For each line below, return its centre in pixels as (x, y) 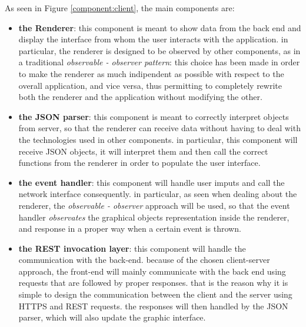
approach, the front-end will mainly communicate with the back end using (152, 271)
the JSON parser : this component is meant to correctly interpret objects (154, 116)
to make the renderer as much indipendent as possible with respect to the (151, 73)
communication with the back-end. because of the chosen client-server (144, 260)
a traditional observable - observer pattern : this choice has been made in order (159, 62)
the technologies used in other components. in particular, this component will (158, 139)
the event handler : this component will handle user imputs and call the (152, 182)
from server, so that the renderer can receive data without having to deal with (159, 128)
